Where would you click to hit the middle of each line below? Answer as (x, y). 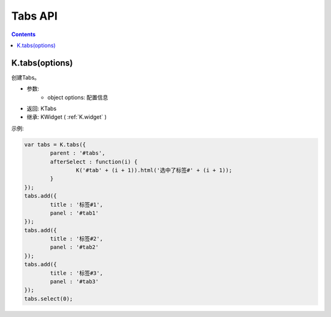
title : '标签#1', (77, 204)
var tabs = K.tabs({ (55, 144)
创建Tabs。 (25, 77)
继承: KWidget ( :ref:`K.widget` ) (67, 117)
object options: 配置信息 (78, 97)
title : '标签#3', (77, 273)
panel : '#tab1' (74, 213)
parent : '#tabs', (78, 153)
